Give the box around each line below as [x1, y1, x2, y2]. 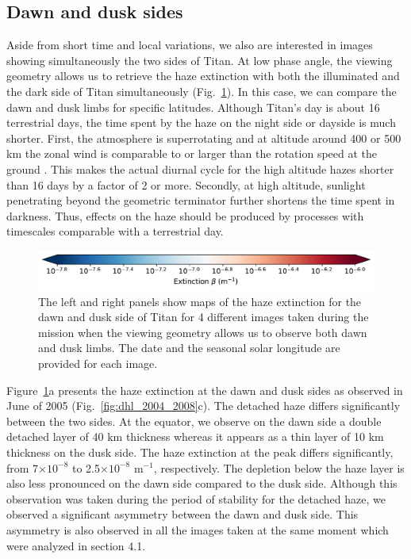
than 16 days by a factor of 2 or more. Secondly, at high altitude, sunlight [6, 176, 366, 193]
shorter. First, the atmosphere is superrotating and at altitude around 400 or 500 [6, 129, 401, 146]
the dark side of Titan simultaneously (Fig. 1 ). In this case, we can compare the [6, 82, 397, 99]
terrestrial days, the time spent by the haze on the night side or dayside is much [6, 114, 396, 131]
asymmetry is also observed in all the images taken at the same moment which [6, 521, 389, 538]
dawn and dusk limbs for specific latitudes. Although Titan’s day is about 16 [6, 98, 380, 115]
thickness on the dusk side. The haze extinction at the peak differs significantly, [6, 443, 394, 460]
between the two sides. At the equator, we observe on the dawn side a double [6, 412, 382, 429]
